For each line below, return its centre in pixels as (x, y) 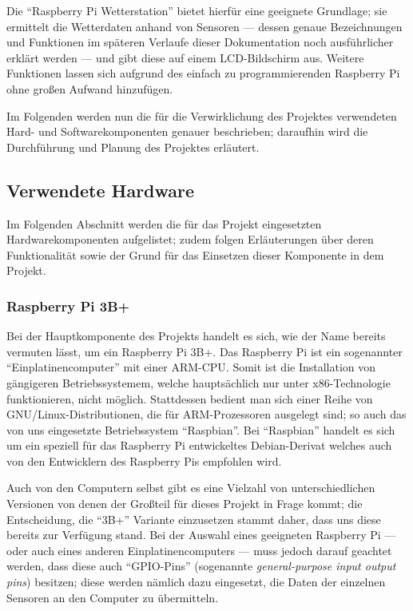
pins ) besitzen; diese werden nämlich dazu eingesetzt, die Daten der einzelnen (196, 582)
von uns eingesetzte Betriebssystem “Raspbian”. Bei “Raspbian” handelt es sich (201, 429)
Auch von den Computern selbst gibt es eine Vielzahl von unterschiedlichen (191, 488)
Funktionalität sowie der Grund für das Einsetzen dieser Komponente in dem (195, 254)
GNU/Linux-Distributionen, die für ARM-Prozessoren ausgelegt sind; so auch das (206, 414)
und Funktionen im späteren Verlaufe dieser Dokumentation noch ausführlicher (200, 42)
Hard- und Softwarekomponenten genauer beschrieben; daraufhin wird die (187, 131)
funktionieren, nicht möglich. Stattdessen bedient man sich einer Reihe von (190, 398)
